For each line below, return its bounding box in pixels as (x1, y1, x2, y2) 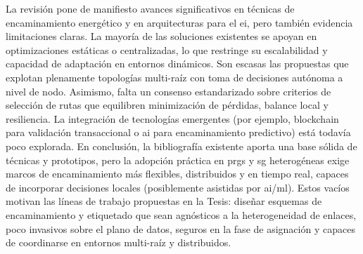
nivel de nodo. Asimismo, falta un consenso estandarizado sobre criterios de (6, 83, 331, 98)
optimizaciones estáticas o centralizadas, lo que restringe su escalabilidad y (6, 42, 328, 57)
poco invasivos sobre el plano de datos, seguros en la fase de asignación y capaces (6, 221, 355, 236)
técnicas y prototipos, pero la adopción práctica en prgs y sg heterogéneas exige (6, 152, 350, 167)
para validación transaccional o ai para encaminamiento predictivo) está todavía (6, 125, 351, 140)
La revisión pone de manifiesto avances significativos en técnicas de (6, 1, 295, 15)
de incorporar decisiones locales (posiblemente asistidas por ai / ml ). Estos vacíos (6, 180, 350, 194)
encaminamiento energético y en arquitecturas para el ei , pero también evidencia (6, 15, 353, 29)
